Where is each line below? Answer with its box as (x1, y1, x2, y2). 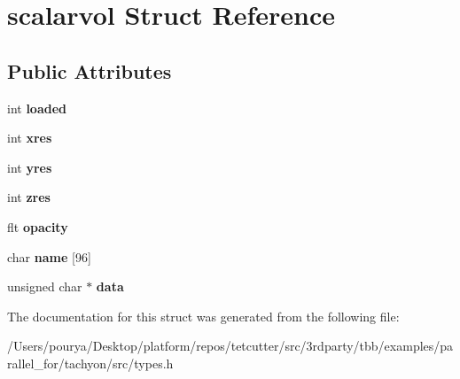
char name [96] (7, 247, 91, 266)
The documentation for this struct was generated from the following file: (7, 306, 400, 325)
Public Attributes (7, 57, 172, 84)
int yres (7, 158, 52, 176)
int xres (7, 128, 52, 147)
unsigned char (7, 277, 82, 296)
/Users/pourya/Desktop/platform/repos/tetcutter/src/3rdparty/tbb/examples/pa (7, 336, 454, 355)
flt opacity (7, 217, 68, 236)
